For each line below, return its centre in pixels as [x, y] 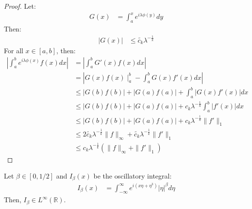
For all [14, 50]
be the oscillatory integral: [133, 175]
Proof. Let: [20, 6]
